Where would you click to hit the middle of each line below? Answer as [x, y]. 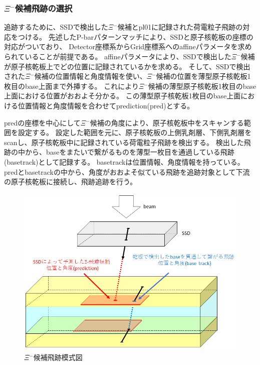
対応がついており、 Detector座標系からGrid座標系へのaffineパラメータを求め [128, 46]
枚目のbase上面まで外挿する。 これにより [71, 86]
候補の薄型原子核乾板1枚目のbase [202, 86]
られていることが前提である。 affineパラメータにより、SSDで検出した [118, 56]
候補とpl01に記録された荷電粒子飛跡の [180, 27]
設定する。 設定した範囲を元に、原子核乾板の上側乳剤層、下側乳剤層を [135, 132]
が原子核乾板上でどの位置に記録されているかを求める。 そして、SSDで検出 [127, 66]
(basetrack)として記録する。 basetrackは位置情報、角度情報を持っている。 [124, 161]
